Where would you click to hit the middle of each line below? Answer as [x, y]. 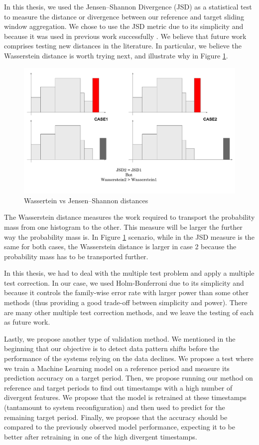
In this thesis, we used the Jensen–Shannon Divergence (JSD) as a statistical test [128, 6]
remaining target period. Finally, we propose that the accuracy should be [116, 417]
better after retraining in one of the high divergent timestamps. [101, 436]
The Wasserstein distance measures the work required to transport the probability [129, 217]
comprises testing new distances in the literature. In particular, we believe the [123, 46]
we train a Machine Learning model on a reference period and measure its [117, 368]
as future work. [27, 322]
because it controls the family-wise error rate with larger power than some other [127, 292]
